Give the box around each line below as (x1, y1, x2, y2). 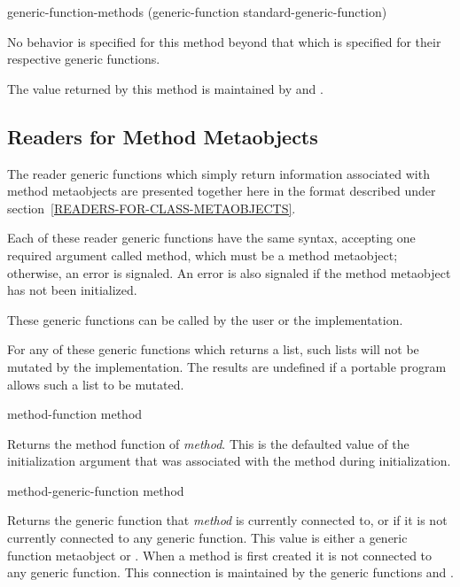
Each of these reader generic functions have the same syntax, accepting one (7, 228, 416, 247)
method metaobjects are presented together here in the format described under (7, 182, 436, 200)
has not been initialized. (7, 281, 137, 299)
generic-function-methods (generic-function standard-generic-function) (7, 3, 387, 20)
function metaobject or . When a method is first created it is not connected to (7, 545, 433, 564)
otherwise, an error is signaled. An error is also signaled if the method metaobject (7, 263, 451, 282)
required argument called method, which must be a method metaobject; (7, 245, 398, 264)
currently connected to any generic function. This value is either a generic (7, 529, 408, 547)
